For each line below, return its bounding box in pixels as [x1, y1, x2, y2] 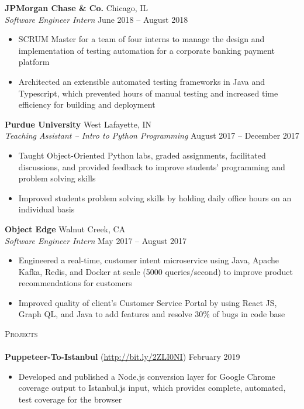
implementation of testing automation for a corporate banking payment [18, 44, 275, 56]
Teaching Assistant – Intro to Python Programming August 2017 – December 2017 [5, 129, 299, 142]
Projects [5, 328, 38, 340]
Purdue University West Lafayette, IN [5, 118, 152, 130]
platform [18, 56, 50, 68]
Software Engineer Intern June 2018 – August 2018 [5, 13, 188, 25]
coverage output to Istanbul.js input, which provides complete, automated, [18, 381, 286, 394]
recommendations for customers [18, 277, 132, 289]
